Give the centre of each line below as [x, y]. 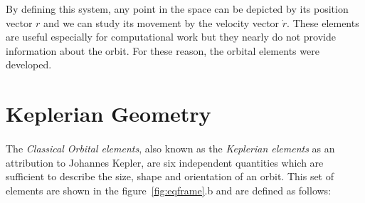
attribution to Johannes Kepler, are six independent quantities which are [165, 162]
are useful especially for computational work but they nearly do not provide [171, 37]
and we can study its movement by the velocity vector [162, 22]
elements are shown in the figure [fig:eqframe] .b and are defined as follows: [169, 190]
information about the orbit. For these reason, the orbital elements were [163, 50]
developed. [29, 64]
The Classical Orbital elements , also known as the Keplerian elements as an [170, 148]
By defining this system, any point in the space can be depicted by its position [177, 9]
